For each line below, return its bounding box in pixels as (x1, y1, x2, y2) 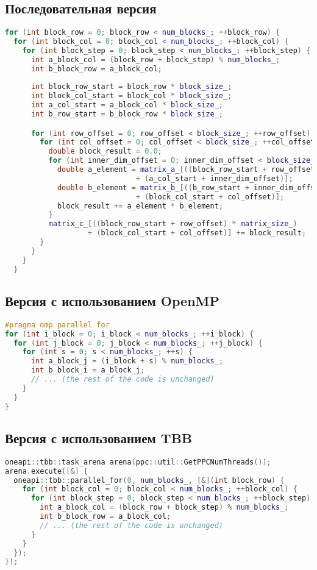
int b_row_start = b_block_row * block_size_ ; (30, 110, 224, 119)
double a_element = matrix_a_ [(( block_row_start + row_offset (57, 165, 315, 174)
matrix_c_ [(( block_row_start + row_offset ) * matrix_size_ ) (48, 219, 297, 229)
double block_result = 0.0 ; (48, 147, 162, 156)
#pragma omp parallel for (5, 320, 110, 329)
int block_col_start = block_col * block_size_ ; (30, 91, 232, 101)
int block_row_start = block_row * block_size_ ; (30, 82, 232, 91)
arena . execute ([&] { (5, 466, 88, 476)
